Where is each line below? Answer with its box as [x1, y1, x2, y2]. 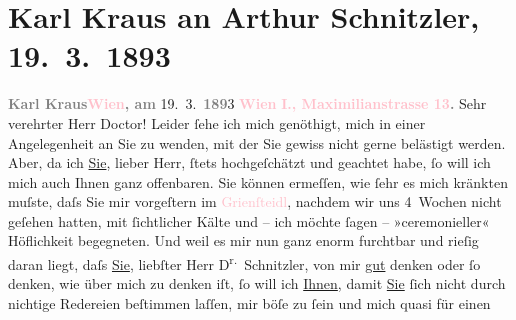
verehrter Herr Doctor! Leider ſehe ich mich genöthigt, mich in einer [8, 112, 426, 133]
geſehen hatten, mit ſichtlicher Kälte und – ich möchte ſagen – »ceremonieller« [8, 210, 490, 231]
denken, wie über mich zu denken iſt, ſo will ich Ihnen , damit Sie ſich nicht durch [8, 273, 506, 294]
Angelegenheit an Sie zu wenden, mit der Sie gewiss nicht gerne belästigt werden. [8, 132, 506, 153]
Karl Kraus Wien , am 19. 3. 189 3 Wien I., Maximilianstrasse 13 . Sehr [8, 93, 487, 114]
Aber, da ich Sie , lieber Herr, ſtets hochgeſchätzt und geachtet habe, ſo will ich [8, 152, 491, 173]
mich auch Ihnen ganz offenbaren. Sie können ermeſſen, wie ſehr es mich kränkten [8, 171, 508, 192]
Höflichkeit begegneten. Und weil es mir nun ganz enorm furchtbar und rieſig [8, 230, 479, 251]
